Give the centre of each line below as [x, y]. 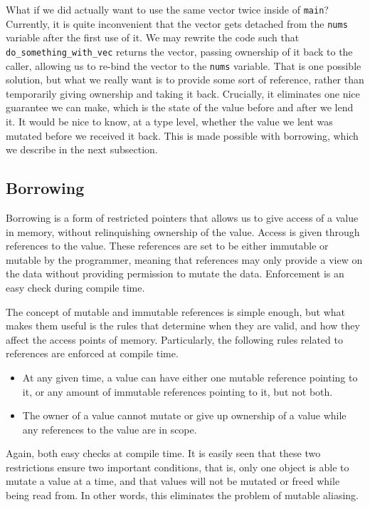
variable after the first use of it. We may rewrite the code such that [153, 37]
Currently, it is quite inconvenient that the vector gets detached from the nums [177, 23]
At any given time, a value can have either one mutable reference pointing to [190, 377]
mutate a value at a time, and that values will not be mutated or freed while [173, 481]
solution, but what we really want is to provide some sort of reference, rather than [185, 80]
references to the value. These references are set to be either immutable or [167, 246]
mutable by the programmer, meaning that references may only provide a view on [184, 259]
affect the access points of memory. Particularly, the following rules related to [174, 339]
